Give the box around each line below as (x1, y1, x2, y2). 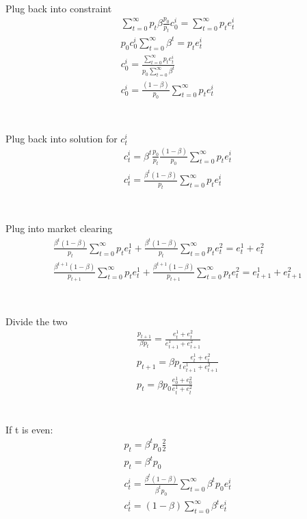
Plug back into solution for (5, 131, 118, 145)
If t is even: (5, 422, 53, 436)
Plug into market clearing (5, 221, 113, 236)
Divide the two (5, 314, 68, 328)
